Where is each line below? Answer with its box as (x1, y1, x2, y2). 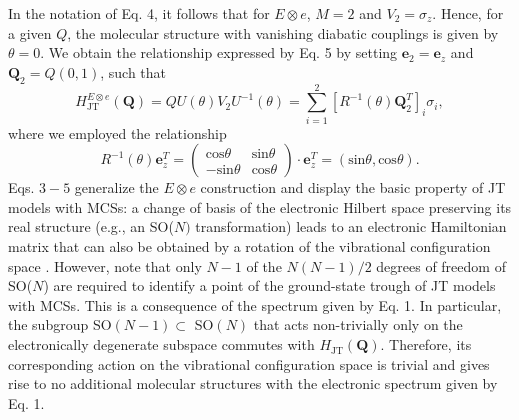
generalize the (74, 177, 159, 198)
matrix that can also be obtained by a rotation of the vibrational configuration (8, 236, 491, 257)
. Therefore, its (380, 334, 472, 355)
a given (8, 22, 52, 43)
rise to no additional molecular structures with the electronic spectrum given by (8, 373, 498, 394)
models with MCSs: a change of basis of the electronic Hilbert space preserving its (8, 196, 512, 217)
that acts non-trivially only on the (253, 314, 463, 335)
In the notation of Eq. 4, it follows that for (8, 3, 270, 23)
